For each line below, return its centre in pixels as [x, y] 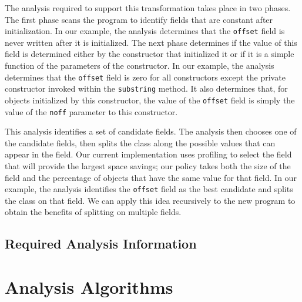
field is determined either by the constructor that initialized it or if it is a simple [150, 54]
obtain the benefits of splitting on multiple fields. [93, 212]
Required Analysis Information [101, 244]
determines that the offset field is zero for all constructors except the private [145, 77]
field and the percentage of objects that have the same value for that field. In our [151, 177]
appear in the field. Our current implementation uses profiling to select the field [148, 154]
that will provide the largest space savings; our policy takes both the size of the [148, 166]
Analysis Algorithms [89, 287]
